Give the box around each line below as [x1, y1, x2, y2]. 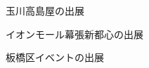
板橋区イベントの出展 [6, 50, 104, 65]
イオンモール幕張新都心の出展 [6, 26, 143, 41]
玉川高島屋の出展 [6, 3, 84, 17]
